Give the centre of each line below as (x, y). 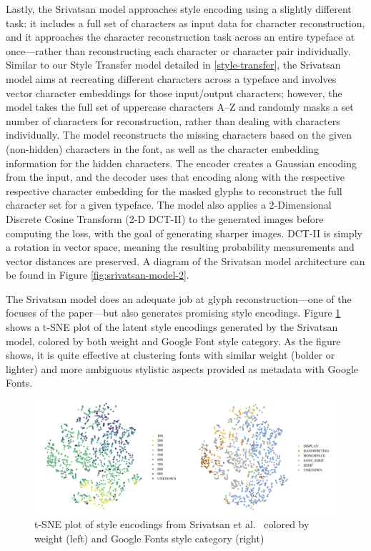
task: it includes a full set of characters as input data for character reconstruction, (185, 23)
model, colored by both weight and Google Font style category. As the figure (173, 341)
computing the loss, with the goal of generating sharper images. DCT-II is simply (184, 233)
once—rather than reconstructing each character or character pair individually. (178, 50)
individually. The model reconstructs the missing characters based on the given (179, 135)
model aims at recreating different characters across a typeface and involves (171, 78)
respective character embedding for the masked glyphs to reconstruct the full (174, 190)
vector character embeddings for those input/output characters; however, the (174, 93)
